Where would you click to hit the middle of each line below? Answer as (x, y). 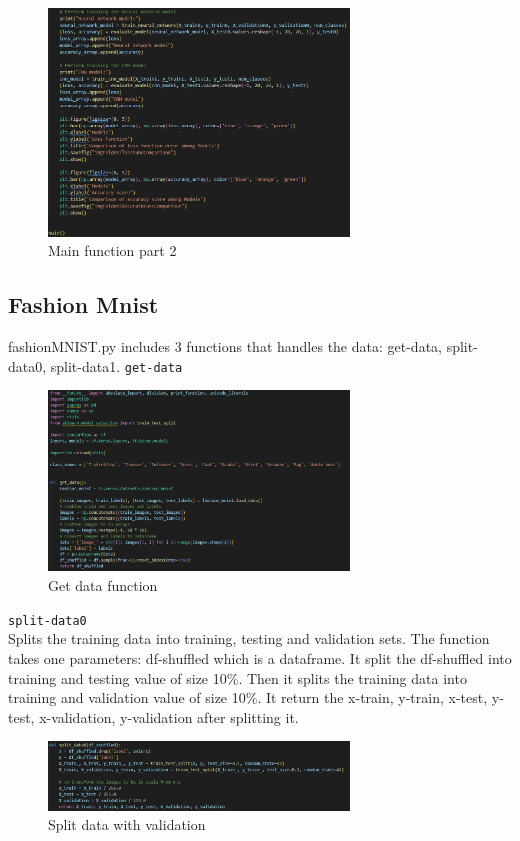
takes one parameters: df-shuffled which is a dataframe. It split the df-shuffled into (260, 657)
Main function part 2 (112, 250)
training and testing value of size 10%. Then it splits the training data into (237, 677)
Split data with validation (127, 824)
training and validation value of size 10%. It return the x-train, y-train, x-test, (248, 697)
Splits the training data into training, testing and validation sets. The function (249, 638)
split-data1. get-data (116, 365)
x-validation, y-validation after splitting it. (169, 716)
